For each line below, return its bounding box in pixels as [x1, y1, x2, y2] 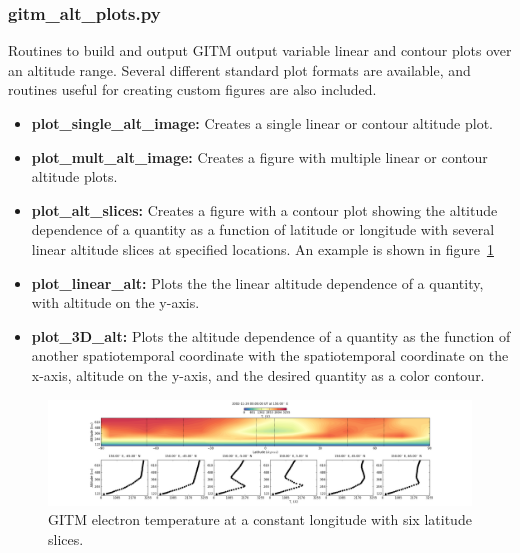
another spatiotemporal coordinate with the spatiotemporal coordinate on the [31, 345, 509, 366]
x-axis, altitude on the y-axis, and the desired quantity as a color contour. [31, 364, 485, 385]
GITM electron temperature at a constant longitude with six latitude [48, 509, 472, 530]
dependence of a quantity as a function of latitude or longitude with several [31, 219, 495, 240]
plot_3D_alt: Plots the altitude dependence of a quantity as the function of [31, 325, 511, 346]
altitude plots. [31, 166, 118, 187]
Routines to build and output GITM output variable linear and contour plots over [8, 40, 512, 61]
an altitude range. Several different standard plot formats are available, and [8, 59, 471, 80]
